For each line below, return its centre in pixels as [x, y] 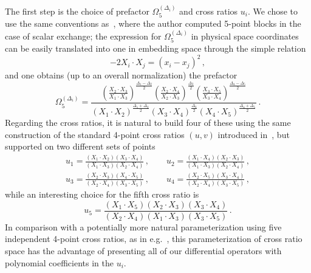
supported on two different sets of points [80, 146]
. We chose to [273, 11]
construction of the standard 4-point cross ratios [95, 134]
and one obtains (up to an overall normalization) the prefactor [121, 75]
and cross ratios [209, 11]
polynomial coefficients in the [59, 262]
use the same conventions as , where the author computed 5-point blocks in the [153, 23]
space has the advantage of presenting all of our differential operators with [143, 251]
